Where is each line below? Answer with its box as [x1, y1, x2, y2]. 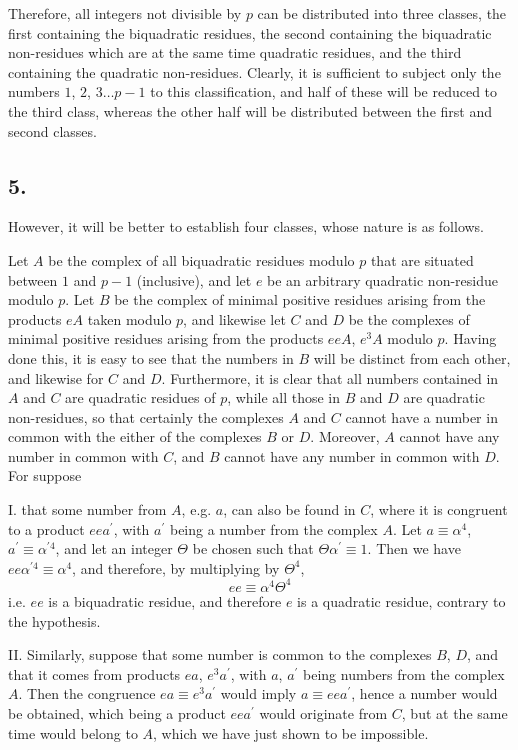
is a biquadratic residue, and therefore [48, 590, 282, 611]
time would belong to [8, 722, 138, 743]
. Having [444, 328, 497, 349]
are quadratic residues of [65, 387, 216, 408]
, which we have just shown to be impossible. [153, 722, 429, 743]
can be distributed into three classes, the [257, 3, 507, 23]
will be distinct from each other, [313, 347, 511, 368]
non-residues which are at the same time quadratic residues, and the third [8, 42, 462, 63]
